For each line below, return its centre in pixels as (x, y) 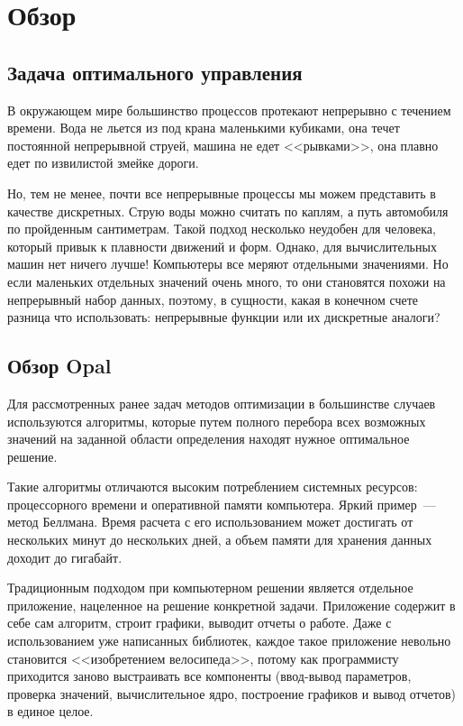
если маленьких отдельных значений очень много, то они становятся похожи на (227, 281)
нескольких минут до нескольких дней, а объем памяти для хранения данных (220, 540)
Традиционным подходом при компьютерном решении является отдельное (210, 588)
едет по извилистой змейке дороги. (103, 163)
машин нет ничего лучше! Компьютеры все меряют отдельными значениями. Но (228, 264)
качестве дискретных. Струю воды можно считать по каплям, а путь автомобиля (228, 211)
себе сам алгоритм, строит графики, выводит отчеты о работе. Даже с (200, 623)
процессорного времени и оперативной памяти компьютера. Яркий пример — (222, 504)
